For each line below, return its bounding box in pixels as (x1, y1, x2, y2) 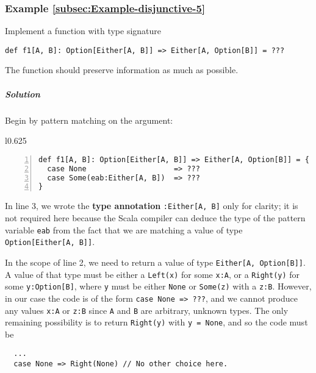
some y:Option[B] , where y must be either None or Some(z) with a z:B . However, (5, 280, 312, 293)
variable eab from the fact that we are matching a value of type (5, 223, 243, 236)
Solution (5, 87, 40, 100)
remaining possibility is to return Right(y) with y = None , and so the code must (5, 316, 308, 329)
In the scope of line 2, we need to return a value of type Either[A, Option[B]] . (5, 255, 306, 268)
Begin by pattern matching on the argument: (5, 113, 173, 126)
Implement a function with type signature (5, 24, 162, 37)
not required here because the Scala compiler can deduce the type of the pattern (5, 211, 306, 224)
